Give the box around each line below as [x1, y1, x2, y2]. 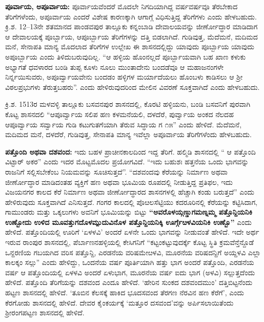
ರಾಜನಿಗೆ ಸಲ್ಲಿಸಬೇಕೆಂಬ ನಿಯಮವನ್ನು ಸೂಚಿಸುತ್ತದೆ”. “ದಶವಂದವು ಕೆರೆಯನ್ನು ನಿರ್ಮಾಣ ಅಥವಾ [5, 166, 228, 177]
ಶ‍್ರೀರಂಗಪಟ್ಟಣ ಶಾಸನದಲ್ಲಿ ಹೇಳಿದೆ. [5, 307, 85, 318]
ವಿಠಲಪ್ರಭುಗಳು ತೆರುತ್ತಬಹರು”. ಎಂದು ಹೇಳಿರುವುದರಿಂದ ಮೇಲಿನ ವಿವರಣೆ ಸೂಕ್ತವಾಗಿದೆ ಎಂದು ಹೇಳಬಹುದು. [5, 81, 260, 92]
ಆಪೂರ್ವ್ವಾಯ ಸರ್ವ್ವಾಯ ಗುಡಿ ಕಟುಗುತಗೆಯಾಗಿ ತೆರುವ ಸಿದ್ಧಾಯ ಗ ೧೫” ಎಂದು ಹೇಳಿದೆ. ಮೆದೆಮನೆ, [5, 119, 242, 129]
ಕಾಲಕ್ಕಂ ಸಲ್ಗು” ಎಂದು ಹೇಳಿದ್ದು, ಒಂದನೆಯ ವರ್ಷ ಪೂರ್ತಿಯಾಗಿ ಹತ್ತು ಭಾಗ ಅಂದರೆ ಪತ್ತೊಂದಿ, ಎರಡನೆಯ [5, 257, 254, 268]
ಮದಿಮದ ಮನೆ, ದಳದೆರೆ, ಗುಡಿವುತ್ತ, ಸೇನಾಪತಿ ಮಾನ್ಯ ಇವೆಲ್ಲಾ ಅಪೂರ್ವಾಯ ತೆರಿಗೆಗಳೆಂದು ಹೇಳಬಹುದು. [5, 129, 252, 140]
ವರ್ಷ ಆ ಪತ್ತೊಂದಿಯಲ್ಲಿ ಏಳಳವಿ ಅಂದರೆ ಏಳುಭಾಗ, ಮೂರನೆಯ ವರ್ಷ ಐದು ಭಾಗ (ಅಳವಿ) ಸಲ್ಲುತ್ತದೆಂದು [5, 267, 255, 277]
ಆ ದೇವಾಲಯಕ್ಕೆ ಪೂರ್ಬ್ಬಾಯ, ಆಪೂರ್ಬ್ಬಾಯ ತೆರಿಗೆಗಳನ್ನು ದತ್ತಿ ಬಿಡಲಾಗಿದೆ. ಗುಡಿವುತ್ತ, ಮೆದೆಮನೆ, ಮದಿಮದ [5, 31, 258, 42]
